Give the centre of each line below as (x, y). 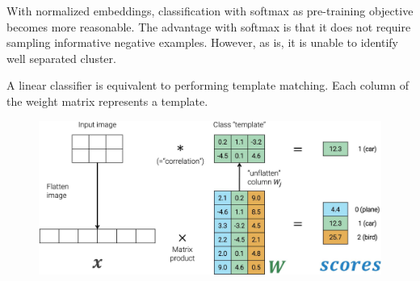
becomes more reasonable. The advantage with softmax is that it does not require (209, 26)
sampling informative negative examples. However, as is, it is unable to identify (203, 42)
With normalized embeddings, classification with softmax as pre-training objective (210, 10)
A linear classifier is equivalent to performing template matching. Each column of (208, 85)
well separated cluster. (61, 58)
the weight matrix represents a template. (107, 101)
